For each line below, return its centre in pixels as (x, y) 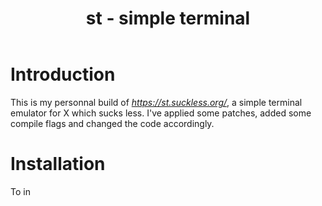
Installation (58, 164)
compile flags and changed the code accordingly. (112, 123)
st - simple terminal (168, 18)
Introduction (63, 74)
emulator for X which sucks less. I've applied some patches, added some (161, 113)
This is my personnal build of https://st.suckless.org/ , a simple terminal (156, 102)
